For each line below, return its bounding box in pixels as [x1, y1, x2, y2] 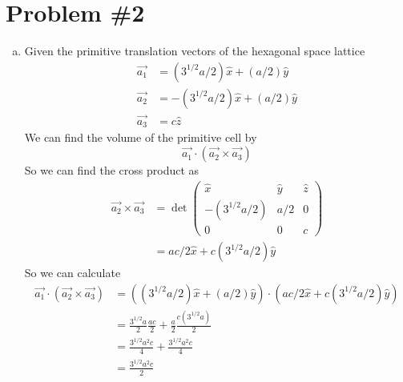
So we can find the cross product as [24, 162, 199, 179]
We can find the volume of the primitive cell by [24, 129, 257, 146]
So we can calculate [24, 264, 121, 281]
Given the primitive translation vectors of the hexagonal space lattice [24, 42, 365, 59]
